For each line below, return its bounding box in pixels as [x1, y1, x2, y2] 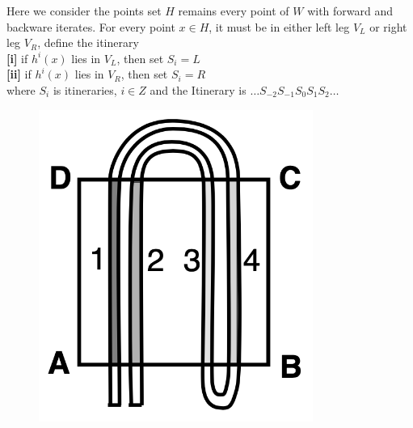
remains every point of [178, 2, 289, 19]
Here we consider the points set [6, 2, 162, 19]
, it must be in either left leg [209, 18, 350, 35]
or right [369, 18, 407, 35]
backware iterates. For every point [6, 18, 175, 35]
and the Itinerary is [150, 81, 247, 98]
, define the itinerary [37, 34, 139, 51]
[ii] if [6, 66, 32, 83]
